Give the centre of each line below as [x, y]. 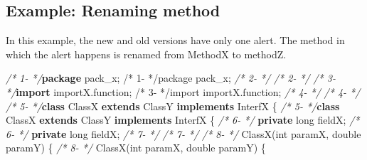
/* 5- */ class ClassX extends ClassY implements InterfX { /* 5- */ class [173, 106]
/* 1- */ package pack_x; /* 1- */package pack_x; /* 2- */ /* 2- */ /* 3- [171, 78]
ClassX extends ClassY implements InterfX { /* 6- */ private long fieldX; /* [183, 120]
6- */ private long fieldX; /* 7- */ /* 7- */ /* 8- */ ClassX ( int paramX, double [183, 133]
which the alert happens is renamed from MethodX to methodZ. [146, 54]
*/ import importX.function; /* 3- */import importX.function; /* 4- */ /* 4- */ [183, 91]
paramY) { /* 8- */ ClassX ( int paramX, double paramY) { [136, 148]
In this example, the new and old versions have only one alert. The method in [175, 40]
